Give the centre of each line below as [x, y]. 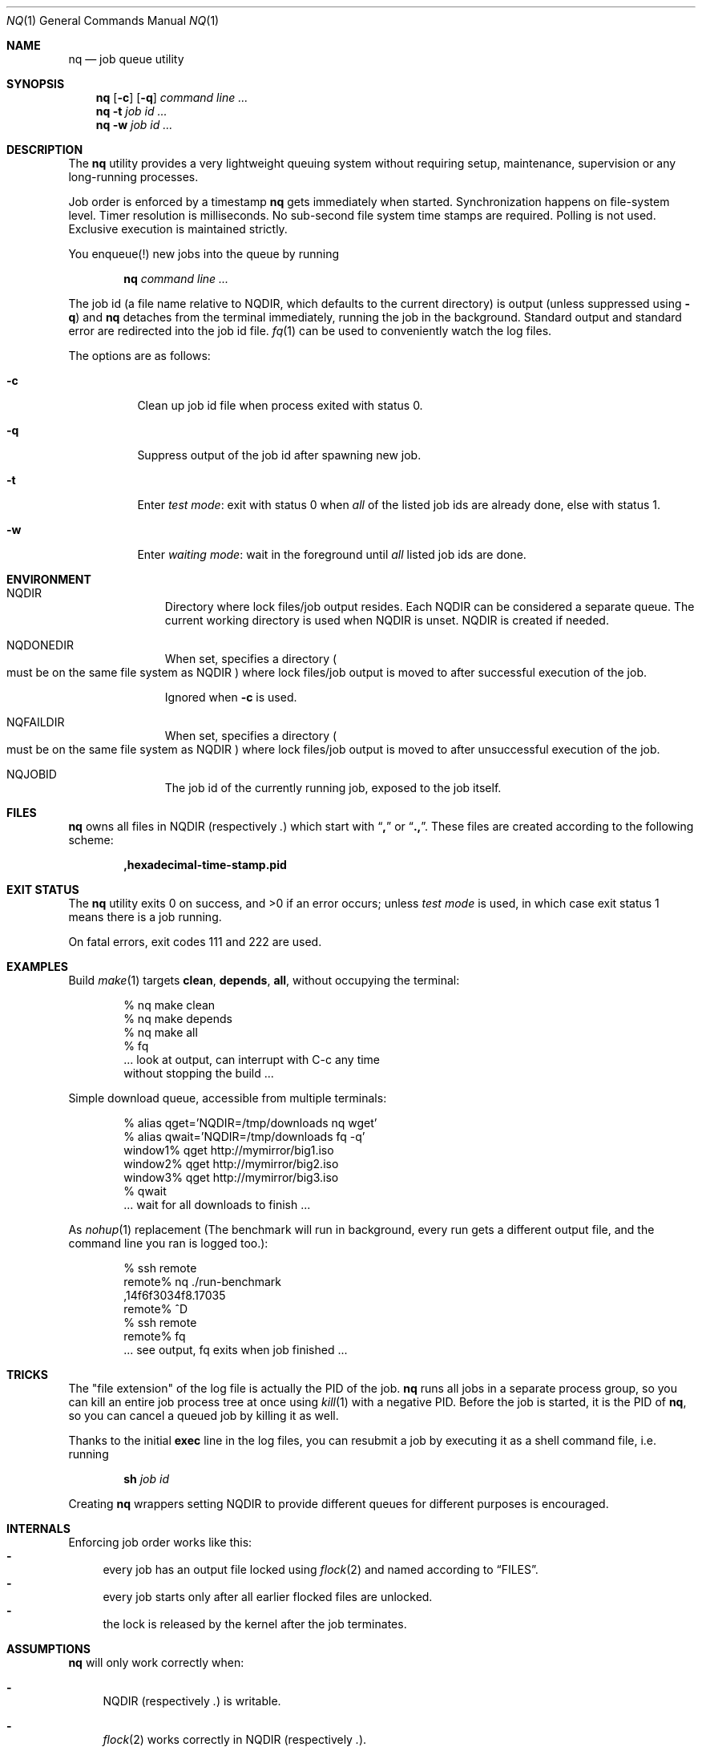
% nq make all [161, 1032]
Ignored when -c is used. [231, 697]
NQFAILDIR [36, 722]
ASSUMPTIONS [48, 1649]
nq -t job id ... [131, 111]
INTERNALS [38, 1529]
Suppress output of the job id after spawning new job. [279, 455]
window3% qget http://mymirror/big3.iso [231, 1177]
